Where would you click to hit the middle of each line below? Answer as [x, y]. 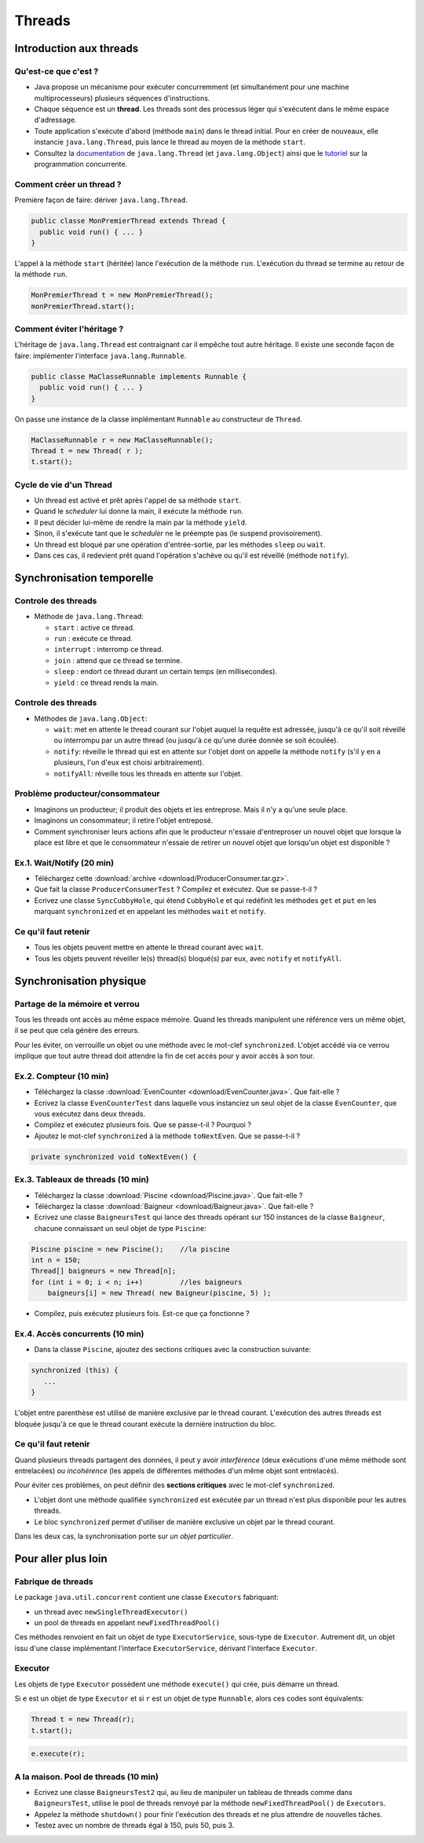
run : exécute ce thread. [93, 638]
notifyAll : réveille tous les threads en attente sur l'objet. [148, 773]
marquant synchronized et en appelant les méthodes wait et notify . [150, 912]
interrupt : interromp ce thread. [109, 650]
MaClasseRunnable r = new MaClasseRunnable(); [122, 440]
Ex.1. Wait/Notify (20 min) [64, 863]
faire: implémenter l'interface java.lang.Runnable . [101, 356]
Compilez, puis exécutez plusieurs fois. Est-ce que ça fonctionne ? [142, 1314]
